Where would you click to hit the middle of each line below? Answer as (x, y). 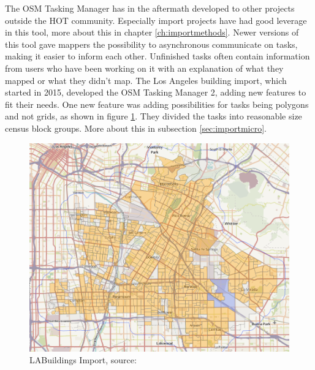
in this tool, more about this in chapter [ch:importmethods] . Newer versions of (152, 32)
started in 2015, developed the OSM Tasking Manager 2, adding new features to (156, 92)
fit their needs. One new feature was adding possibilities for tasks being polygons (157, 104)
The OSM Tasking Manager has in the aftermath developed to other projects (150, 8)
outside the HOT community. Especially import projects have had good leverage (156, 20)
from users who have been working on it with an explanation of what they (144, 68)
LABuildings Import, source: (83, 360)
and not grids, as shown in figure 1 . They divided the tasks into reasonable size (154, 116)
